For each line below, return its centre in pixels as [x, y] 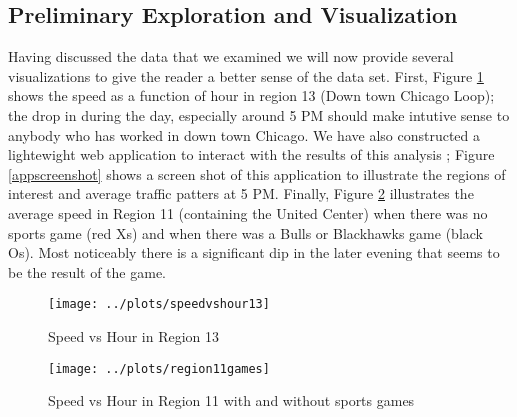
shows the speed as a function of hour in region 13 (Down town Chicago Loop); [251, 95]
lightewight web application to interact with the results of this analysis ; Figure [251, 154]
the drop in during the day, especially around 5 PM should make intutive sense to [259, 114]
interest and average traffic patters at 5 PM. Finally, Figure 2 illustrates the [241, 193]
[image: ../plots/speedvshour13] [159, 304]
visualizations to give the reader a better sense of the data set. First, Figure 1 [246, 75]
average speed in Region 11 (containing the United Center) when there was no [248, 212]
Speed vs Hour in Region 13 [134, 335]
